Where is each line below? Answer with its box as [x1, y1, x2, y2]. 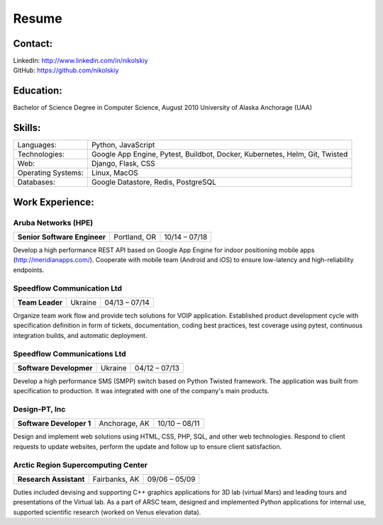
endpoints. [13, 266, 45, 274]
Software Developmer [17, 363, 93, 373]
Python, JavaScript [91, 140, 155, 150]
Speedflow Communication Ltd [13, 283, 122, 293]
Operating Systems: [17, 168, 84, 178]
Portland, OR [113, 232, 156, 242]
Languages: [17, 140, 57, 150]
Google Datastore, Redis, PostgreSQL [91, 177, 216, 187]
